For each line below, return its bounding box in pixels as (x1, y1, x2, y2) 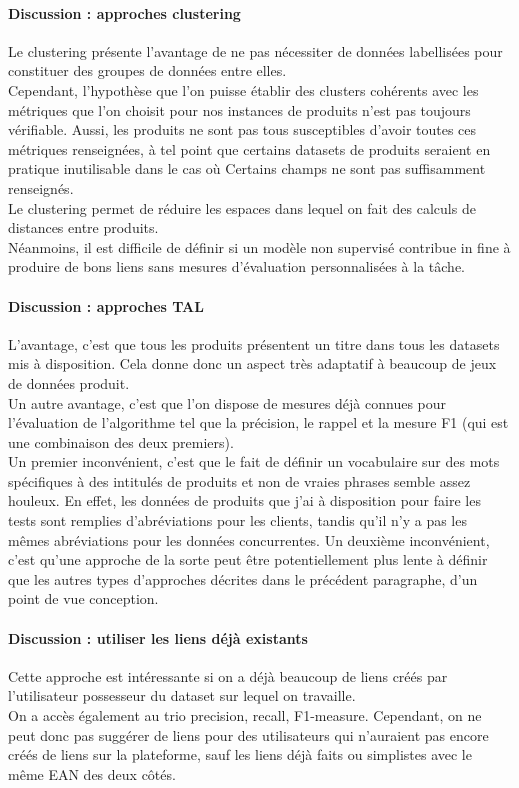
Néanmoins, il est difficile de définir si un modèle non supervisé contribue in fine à (8, 236, 511, 257)
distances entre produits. (8, 217, 159, 238)
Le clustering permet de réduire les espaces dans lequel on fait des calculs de (8, 197, 476, 218)
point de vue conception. (8, 588, 159, 609)
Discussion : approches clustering (8, 2, 241, 23)
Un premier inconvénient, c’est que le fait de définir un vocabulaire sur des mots (8, 451, 500, 472)
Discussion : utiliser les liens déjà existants (8, 627, 308, 648)
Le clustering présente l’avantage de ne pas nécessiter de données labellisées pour (8, 40, 503, 61)
